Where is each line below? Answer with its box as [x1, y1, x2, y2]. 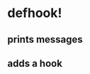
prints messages [7, 33, 83, 46]
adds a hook [7, 57, 62, 69]
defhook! [7, 5, 62, 21]
